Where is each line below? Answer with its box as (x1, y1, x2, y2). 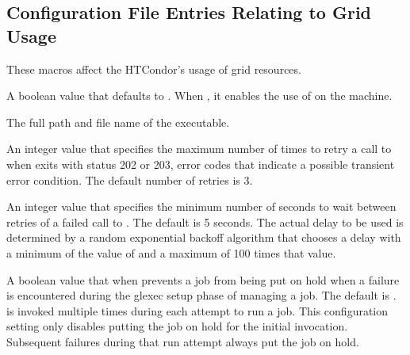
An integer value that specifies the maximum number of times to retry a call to (6, 140, 392, 157)
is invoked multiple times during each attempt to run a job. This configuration (6, 302, 389, 319)
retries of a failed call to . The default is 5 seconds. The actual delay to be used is (6, 213, 404, 230)
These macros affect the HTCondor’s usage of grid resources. (6, 60, 301, 77)
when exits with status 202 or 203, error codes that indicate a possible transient (6, 155, 395, 172)
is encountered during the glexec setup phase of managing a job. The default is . (6, 287, 397, 303)
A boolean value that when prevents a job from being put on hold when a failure (6, 271, 400, 288)
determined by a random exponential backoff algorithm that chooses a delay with (6, 229, 401, 246)
